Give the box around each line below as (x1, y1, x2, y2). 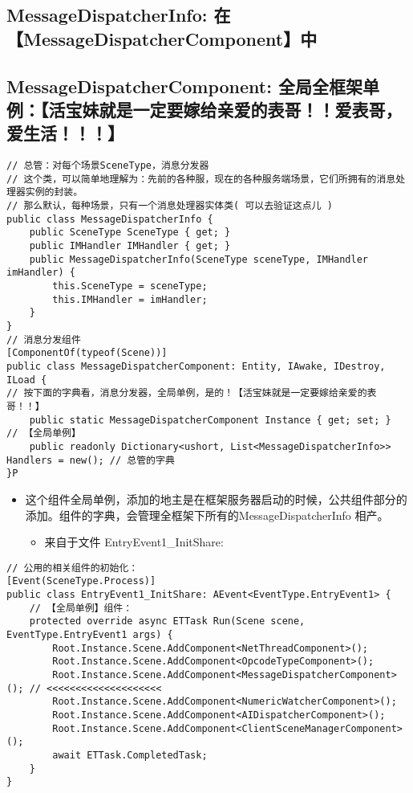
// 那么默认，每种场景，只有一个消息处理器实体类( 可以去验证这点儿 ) (6, 200, 333, 212)
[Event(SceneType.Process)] (6, 575, 156, 587)
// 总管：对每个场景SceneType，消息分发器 (6, 160, 209, 172)
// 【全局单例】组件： (29, 602, 133, 614)
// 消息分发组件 (6, 333, 81, 345)
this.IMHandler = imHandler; (52, 293, 208, 305)
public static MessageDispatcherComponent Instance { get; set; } (29, 414, 391, 426)
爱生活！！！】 (6, 121, 124, 145)
